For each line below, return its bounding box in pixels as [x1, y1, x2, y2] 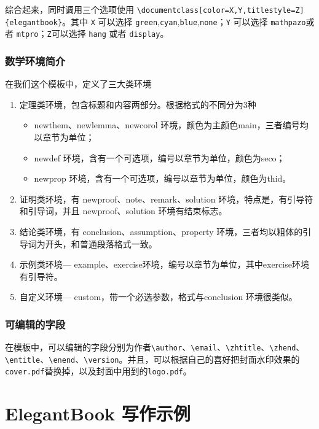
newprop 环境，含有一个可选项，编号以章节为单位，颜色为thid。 [34, 172, 291, 185]
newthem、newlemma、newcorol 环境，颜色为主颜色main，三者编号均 [34, 118, 309, 131]
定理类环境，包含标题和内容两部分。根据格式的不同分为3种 [19, 98, 256, 110]
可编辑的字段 [5, 316, 66, 331]
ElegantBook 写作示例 [5, 401, 191, 426]
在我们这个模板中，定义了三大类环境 [5, 77, 151, 90]
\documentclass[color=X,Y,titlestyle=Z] [136, 6, 304, 15]
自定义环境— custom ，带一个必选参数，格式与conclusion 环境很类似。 [19, 290, 297, 303]
